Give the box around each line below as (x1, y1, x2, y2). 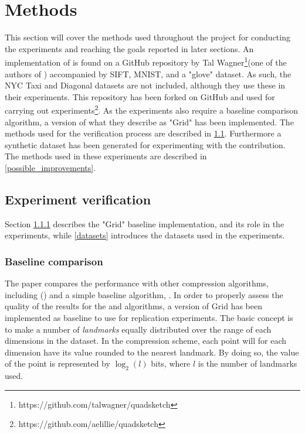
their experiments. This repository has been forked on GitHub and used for (5, 90, 275, 102)
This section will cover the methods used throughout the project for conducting (5, 31, 290, 43)
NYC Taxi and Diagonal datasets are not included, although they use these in (5, 79, 286, 91)
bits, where (151, 357, 191, 370)
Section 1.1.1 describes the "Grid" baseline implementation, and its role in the (5, 217, 284, 230)
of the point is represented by (5, 357, 110, 370)
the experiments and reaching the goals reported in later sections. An (5, 42, 254, 54)
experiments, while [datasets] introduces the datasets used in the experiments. (5, 229, 285, 241)
